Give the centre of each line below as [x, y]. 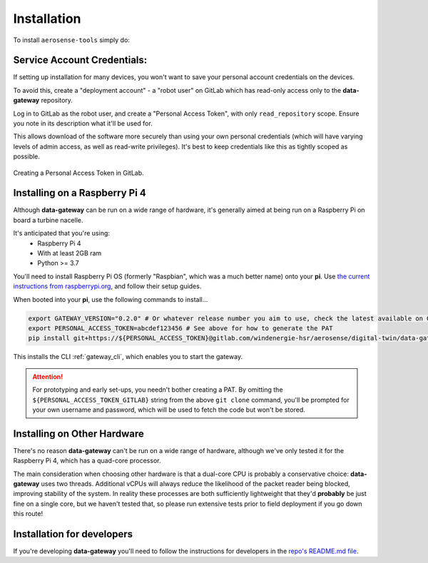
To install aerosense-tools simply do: [71, 40]
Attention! [48, 376]
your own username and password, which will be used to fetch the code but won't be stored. [169, 410]
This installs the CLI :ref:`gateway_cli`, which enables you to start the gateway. [128, 357]
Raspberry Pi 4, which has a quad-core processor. [87, 461]
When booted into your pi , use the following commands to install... [111, 299]
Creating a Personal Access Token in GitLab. [78, 173]
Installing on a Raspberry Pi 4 [80, 193]
